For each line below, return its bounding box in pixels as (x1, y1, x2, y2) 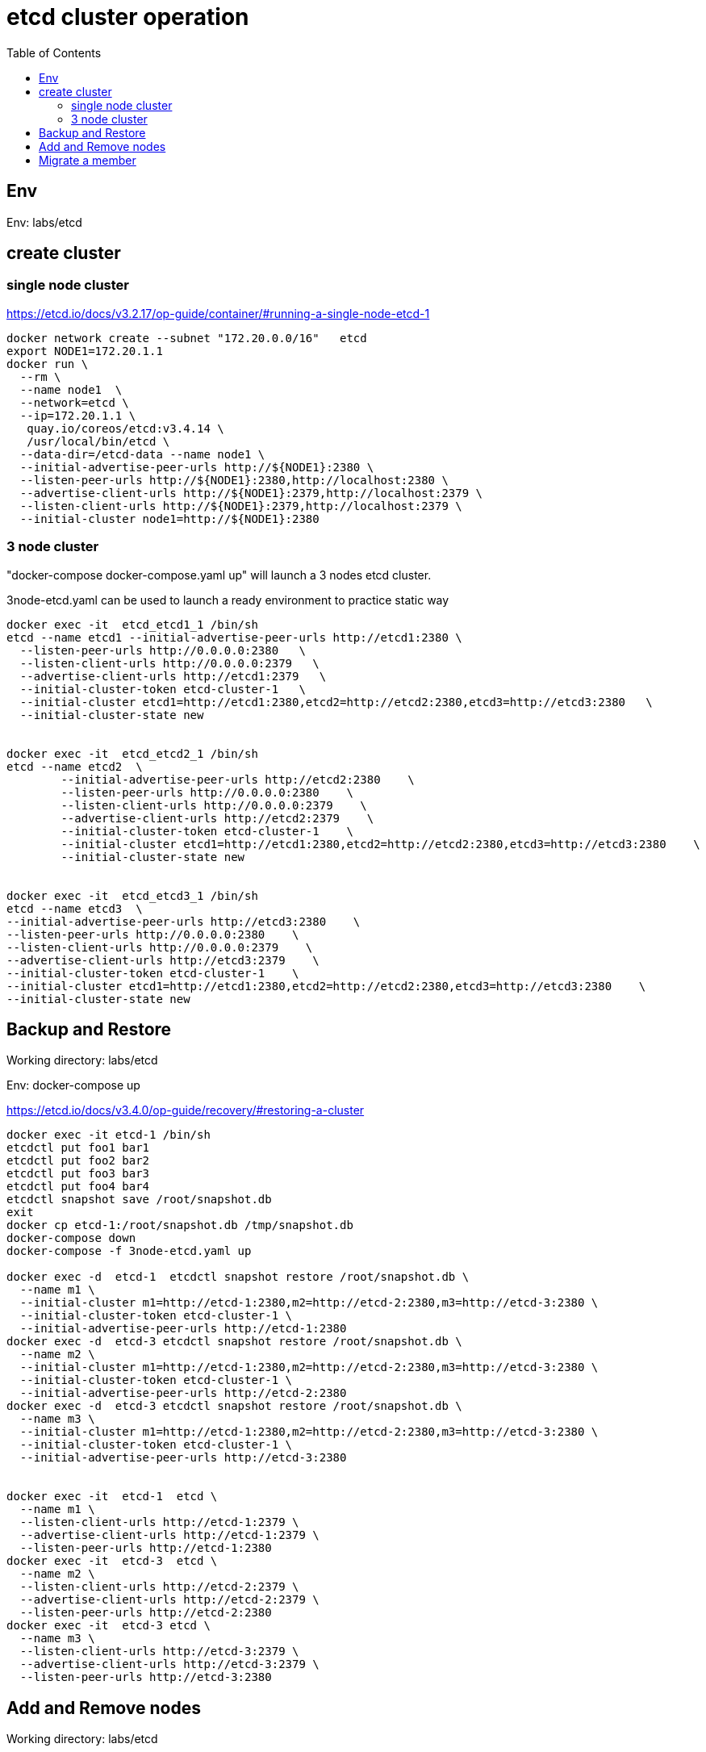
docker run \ (6, 357, 89, 370)
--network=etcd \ (19, 395, 129, 409)
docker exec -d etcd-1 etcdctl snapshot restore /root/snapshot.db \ (6, 1270, 470, 1284)
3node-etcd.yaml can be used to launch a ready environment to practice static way (6, 592, 449, 607)
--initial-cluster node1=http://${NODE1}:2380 (19, 512, 320, 525)
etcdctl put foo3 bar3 (6, 1167, 150, 1181)
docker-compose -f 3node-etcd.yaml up (6, 1244, 252, 1258)
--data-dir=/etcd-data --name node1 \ (19, 447, 265, 461)
